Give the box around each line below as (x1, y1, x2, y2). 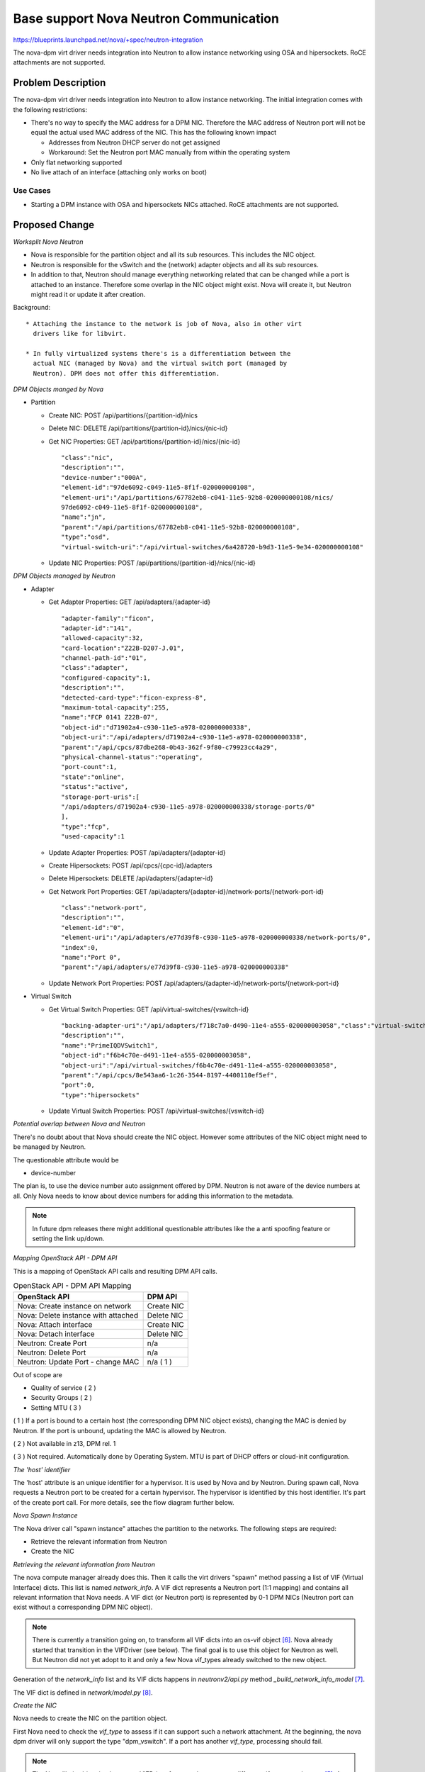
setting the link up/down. (32, 1234, 105, 1243)
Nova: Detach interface (17, 1329, 95, 1339)
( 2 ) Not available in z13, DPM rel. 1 (13, 1439, 116, 1447)
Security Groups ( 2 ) (30, 1394, 92, 1402)
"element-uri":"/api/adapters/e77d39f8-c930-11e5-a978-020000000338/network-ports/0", (61, 933, 371, 942)
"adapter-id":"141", (61, 624, 132, 632)
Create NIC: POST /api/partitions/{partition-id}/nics (48, 411, 198, 420)
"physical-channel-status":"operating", (61, 753, 203, 761)
